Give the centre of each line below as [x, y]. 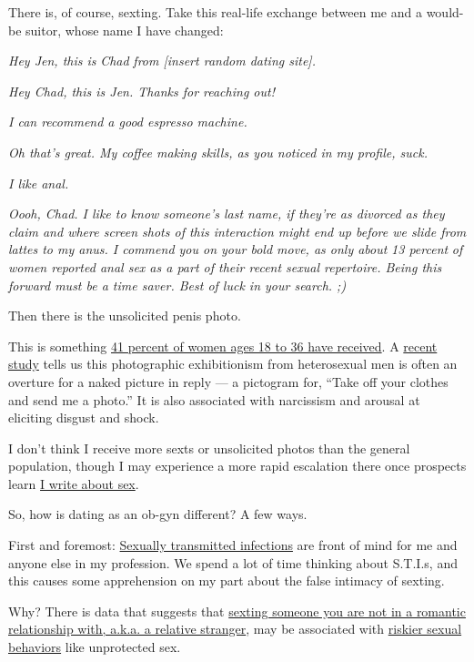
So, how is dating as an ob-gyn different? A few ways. [158, 514]
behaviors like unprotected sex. [95, 647]
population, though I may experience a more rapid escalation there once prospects [237, 466]
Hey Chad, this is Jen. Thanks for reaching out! [141, 91]
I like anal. [39, 183]
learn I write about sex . [74, 483]
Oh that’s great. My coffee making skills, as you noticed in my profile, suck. [218, 152]
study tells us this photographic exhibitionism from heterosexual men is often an [233, 364]
